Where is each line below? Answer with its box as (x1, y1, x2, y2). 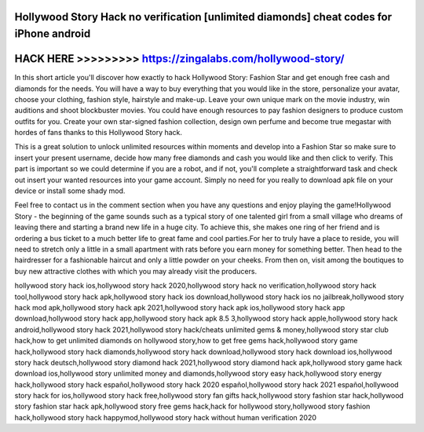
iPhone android (14, 27, 91, 41)
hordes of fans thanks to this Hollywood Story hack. (14, 128, 183, 137)
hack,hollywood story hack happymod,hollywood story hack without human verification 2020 (14, 412, 317, 422)
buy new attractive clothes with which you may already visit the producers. (14, 266, 258, 276)
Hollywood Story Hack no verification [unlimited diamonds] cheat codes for (14, 10, 393, 24)
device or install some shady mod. (14, 186, 126, 196)
